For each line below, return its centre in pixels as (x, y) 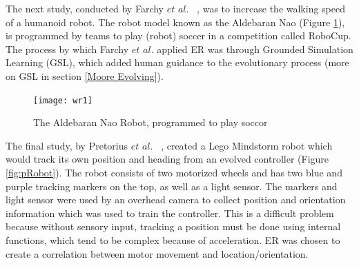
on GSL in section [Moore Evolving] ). (85, 75)
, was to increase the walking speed (271, 8)
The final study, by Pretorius (67, 145)
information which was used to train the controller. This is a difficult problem (170, 213)
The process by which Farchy (67, 49)
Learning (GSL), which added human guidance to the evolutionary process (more (177, 62)
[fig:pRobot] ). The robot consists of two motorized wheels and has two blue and (174, 172)
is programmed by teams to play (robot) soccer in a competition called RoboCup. (178, 35)
